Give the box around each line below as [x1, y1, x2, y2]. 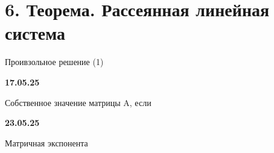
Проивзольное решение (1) [5, 55, 104, 68]
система [5, 20, 66, 45]
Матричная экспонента [5, 136, 88, 149]
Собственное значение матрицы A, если [5, 96, 151, 108]
